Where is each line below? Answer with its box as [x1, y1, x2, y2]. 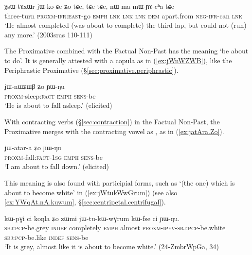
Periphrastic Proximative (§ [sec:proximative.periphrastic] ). [4, 65, 179, 75]
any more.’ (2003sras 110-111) [4, 29, 93, 39]
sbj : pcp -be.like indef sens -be [4, 232, 89, 242]
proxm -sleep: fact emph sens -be [4, 90, 96, 101]
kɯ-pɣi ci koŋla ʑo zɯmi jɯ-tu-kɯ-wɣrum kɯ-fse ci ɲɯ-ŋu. [4, 213, 180, 223]
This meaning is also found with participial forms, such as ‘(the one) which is [4, 177, 235, 187]
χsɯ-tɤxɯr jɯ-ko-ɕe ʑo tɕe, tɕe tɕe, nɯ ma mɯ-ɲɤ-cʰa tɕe [4, 1, 174, 11]
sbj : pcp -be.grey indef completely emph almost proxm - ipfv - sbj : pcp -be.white [4, 222, 226, 233]
